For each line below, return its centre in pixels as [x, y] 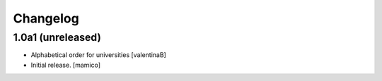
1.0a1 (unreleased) [57, 37]
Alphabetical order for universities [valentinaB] [98, 55]
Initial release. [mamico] [66, 65]
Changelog [46, 18]
